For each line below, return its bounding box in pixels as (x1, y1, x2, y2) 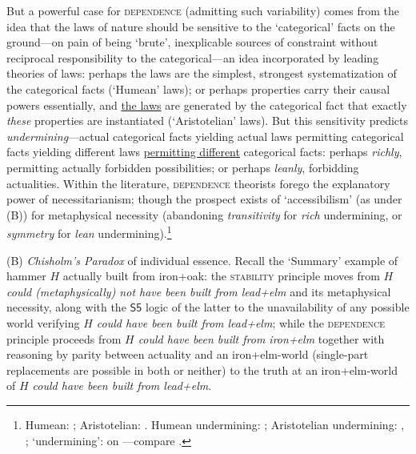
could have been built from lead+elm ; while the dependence (96, 314, 386, 331)
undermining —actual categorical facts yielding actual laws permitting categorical (6, 127, 404, 144)
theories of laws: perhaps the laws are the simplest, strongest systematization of (6, 65, 397, 82)
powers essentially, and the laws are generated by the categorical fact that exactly (6, 96, 407, 113)
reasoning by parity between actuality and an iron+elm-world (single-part (6, 346, 369, 363)
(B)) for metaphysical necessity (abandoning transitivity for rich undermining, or (6, 206, 402, 223)
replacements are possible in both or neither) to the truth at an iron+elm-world (6, 361, 398, 378)
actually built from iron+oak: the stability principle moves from (62, 267, 380, 284)
